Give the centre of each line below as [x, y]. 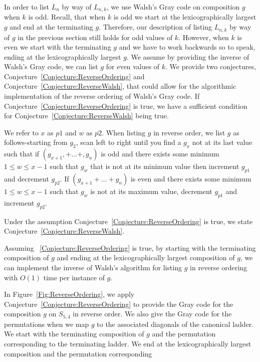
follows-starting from [36, 142]
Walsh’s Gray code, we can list [51, 66]
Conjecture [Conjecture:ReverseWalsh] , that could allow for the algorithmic [120, 86]
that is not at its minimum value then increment [165, 166]
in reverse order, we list [189, 132]
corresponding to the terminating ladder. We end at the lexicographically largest [128, 344]
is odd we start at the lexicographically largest [185, 17]
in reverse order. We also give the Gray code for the [152, 314]
